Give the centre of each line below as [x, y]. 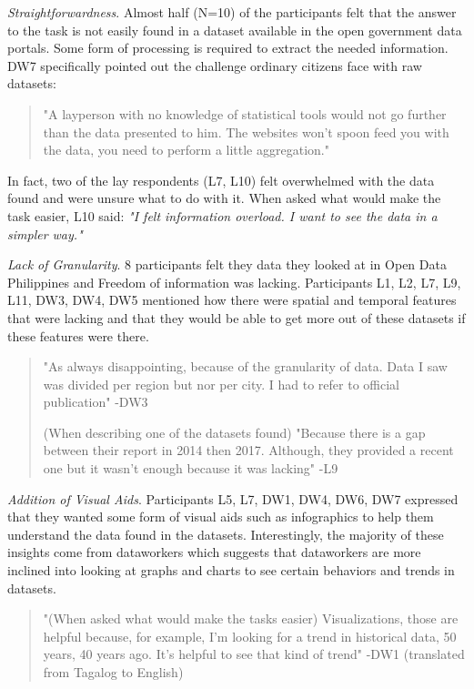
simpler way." [45, 233]
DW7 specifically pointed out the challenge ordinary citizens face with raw [215, 65]
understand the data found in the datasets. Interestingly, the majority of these [226, 534]
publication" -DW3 [96, 402]
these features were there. [78, 335]
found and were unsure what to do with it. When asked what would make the [224, 198]
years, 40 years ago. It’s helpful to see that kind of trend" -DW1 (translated [254, 654]
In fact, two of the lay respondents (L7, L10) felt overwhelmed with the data [221, 180]
